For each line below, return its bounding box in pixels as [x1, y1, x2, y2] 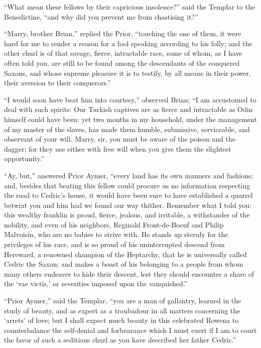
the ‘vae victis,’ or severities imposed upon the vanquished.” [4, 278, 188, 289]
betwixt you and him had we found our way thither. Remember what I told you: [4, 199, 252, 210]
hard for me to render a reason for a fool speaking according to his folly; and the [4, 38, 252, 48]
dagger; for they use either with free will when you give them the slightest [4, 143, 232, 154]
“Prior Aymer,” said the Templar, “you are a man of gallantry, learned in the [4, 295, 241, 306]
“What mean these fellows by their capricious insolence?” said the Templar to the [4, 2, 255, 12]
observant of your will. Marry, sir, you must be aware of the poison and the [4, 134, 236, 144]
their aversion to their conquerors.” [4, 77, 111, 88]
